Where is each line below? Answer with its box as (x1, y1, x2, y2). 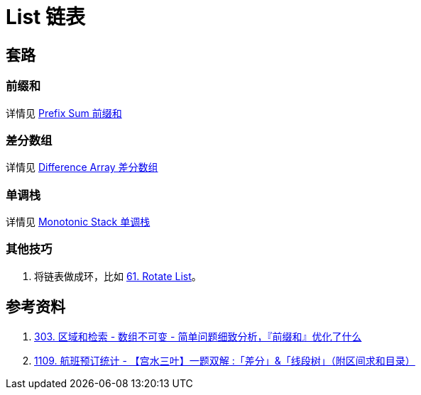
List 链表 (6, 5, 85, 29)
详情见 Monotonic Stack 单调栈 (6, 216, 151, 228)
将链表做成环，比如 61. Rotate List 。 (34, 269, 202, 282)
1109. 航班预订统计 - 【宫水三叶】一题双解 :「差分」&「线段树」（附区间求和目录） (34, 354, 415, 367)
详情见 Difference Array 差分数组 (6, 161, 158, 174)
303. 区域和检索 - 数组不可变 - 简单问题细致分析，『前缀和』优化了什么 (34, 330, 362, 343)
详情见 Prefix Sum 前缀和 (6, 106, 122, 119)
